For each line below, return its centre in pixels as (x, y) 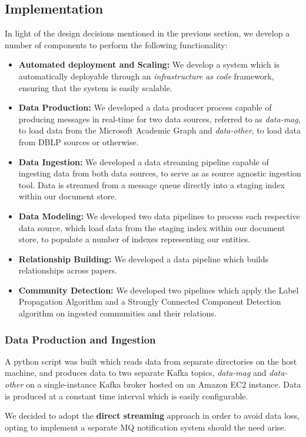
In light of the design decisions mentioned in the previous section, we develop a (147, 33)
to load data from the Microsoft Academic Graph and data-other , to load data (160, 130)
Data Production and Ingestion (80, 339)
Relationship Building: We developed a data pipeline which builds (144, 258)
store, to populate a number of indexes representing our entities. (134, 239)
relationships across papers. (68, 270)
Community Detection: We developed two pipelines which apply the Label (159, 290)
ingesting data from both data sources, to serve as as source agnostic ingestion (160, 173)
